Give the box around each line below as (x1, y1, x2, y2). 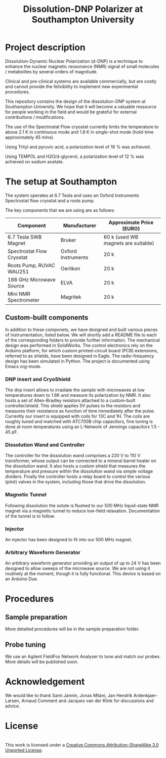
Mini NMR (7, 290, 31, 297)
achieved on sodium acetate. (5, 158, 64, 164)
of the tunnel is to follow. (5, 513, 55, 519)
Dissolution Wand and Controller (5, 441, 85, 448)
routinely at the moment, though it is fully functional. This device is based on (5, 570, 161, 577)
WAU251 (7, 268, 29, 275)
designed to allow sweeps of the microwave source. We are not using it (5, 566, 151, 571)
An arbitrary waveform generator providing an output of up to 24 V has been (5, 560, 161, 566)
